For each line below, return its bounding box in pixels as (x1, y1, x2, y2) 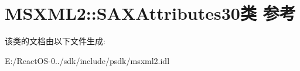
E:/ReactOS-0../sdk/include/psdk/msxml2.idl (5, 54, 170, 66)
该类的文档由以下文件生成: (5, 35, 105, 47)
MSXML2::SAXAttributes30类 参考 (5, 1, 296, 25)
